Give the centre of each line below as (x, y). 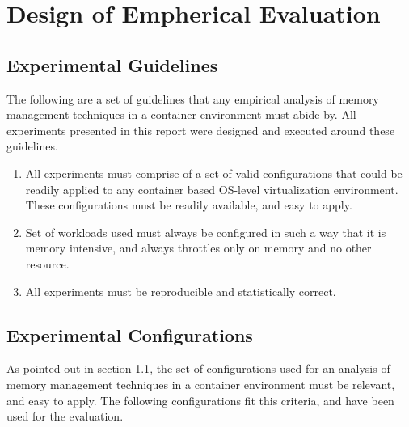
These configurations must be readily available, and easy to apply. (189, 205)
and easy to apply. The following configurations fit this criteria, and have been (200, 400)
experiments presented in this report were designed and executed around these (201, 130)
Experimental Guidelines (112, 64)
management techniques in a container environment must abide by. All (181, 114)
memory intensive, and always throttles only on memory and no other (198, 248)
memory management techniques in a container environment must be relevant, (201, 384)
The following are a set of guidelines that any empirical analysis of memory (193, 98)
